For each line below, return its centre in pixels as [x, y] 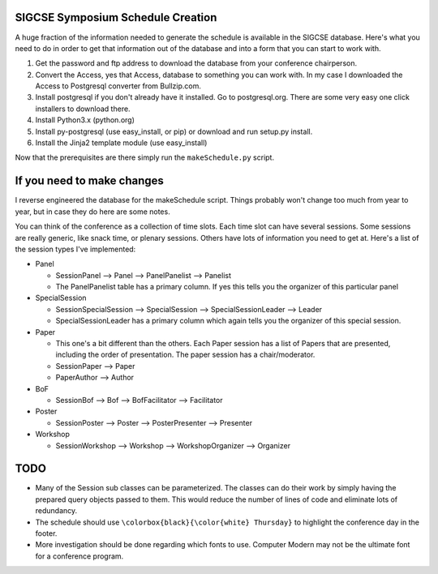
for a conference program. [79, 556]
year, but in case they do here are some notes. [92, 212]
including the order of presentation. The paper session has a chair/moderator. [185, 355]
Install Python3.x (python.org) [85, 120]
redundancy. [56, 511]
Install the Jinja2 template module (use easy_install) [121, 143]
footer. [46, 533]
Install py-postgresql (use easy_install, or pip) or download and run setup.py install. [174, 131]
